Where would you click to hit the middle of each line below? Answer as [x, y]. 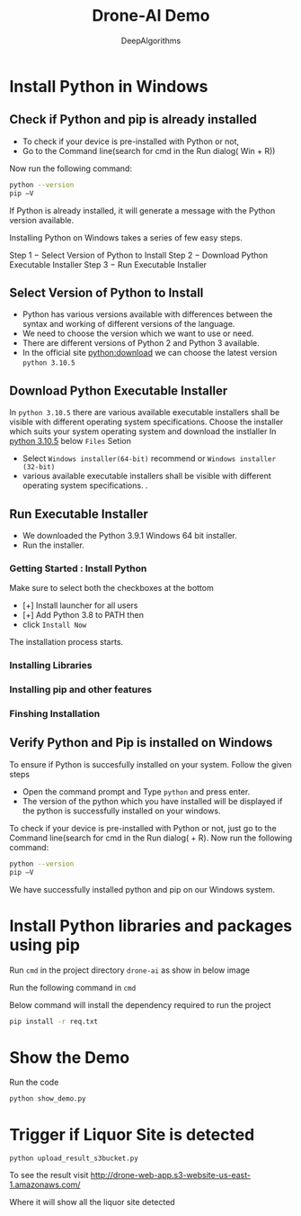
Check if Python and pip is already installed [133, 119]
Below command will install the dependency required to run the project [140, 1004]
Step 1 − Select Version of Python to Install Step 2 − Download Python [138, 255]
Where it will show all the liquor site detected [92, 1202]
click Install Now [54, 625]
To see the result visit [49, 1175]
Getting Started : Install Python [78, 568]
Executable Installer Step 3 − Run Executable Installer [108, 264]
